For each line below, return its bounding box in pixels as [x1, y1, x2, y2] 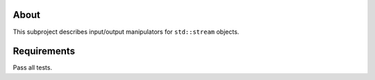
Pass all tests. [12, 63, 52, 72]
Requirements [12, 46, 76, 57]
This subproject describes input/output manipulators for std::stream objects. [12, 28, 240, 36]
